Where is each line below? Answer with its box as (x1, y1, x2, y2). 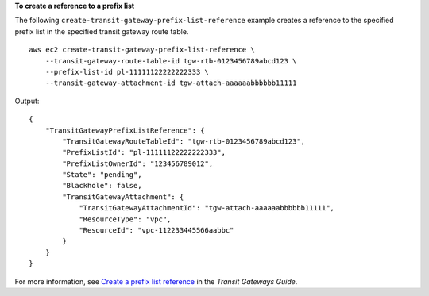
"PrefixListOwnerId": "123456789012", (62, 159, 214, 168)
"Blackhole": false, (62, 181, 142, 190)
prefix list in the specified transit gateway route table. (14, 26, 189, 36)
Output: (14, 96, 40, 106)
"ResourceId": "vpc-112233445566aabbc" (79, 226, 234, 235)
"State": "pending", (62, 171, 142, 179)
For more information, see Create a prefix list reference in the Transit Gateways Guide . (14, 276, 298, 286)
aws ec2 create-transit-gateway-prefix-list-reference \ (29, 45, 256, 55)
